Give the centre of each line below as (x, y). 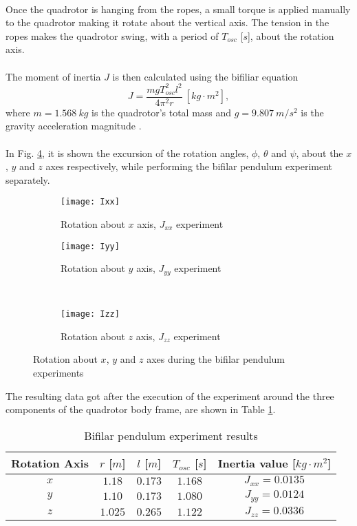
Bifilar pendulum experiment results (171, 435)
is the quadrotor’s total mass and (162, 112)
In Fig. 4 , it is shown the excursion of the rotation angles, (127, 152)
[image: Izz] (90, 314)
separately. (28, 179)
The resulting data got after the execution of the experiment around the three (170, 396)
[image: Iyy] (90, 246)
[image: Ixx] (90, 202)
